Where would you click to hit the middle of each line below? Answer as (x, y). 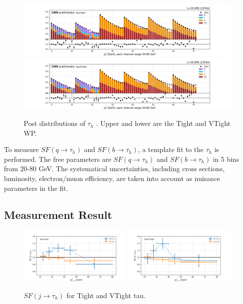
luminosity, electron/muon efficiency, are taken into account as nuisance (112, 178)
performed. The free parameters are (58, 159)
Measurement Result (58, 214)
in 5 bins (226, 159)
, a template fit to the (171, 149)
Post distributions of (54, 123)
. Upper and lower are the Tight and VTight (163, 123)
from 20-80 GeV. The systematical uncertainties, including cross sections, (114, 168)
